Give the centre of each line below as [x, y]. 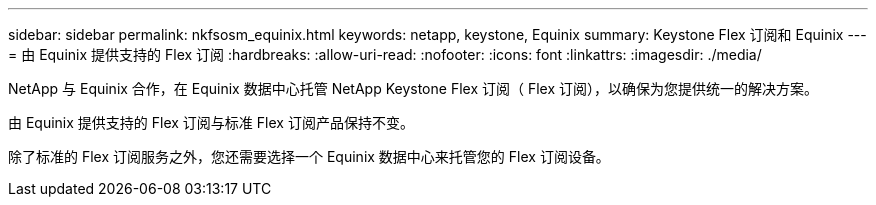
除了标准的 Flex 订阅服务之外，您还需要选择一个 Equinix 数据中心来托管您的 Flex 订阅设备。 [309, 156]
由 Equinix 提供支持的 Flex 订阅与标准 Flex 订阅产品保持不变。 [211, 122]
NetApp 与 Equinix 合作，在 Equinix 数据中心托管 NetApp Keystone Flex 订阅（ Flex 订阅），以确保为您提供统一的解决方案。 [413, 88]
